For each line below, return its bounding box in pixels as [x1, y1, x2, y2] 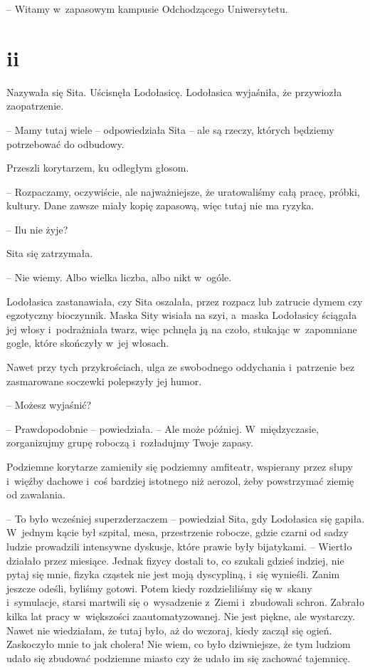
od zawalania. [6, 487, 65, 502]
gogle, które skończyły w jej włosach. [6, 335, 169, 350]
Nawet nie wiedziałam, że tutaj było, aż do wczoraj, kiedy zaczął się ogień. [6, 622, 332, 637]
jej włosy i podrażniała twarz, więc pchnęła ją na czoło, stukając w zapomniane [6, 321, 357, 336]
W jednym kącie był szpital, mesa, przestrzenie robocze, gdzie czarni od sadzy [6, 525, 349, 540]
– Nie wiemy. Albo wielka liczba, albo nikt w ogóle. [6, 270, 232, 285]
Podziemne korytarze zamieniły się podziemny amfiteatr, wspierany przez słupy [6, 459, 353, 473]
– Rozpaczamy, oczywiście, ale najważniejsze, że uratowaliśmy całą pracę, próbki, [6, 184, 360, 199]
